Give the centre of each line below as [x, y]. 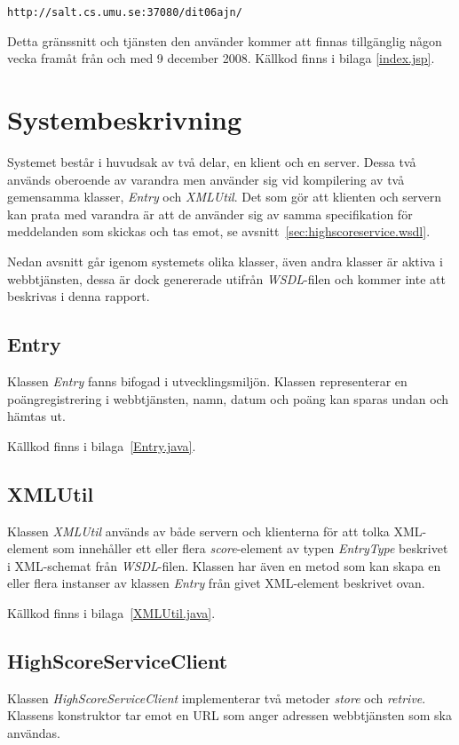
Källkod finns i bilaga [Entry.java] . [102, 445]
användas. [34, 732]
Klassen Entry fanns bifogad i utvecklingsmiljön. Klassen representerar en [207, 380]
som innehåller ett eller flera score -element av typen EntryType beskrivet [250, 548]
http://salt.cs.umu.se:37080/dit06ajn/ [125, 12]
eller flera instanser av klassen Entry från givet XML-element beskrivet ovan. [216, 583]
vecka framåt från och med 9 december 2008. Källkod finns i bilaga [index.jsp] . [221, 58]
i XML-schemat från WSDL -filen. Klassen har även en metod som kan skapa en [224, 565]
